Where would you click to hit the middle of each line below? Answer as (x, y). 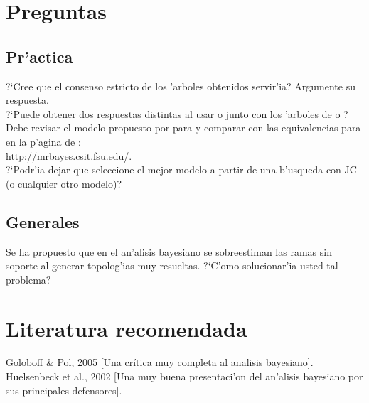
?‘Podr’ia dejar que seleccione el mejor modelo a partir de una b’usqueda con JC (181, 170)
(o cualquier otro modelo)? (64, 183)
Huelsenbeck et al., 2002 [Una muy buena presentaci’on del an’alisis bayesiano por (184, 376)
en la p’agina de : (43, 141)
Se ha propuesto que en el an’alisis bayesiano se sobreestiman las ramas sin (169, 251)
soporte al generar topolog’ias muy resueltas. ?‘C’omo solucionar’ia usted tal (172, 265)
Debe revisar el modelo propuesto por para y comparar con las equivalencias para (183, 128)
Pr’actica (39, 56)
